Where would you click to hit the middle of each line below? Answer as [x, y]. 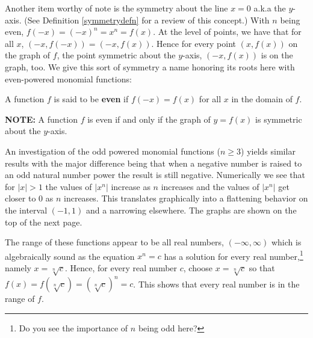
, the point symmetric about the [116, 55]
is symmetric [279, 119]
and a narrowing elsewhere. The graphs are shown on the [191, 210]
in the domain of [262, 99]
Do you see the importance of [73, 327]
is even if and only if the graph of [149, 119]
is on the [277, 55]
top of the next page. [44, 222]
